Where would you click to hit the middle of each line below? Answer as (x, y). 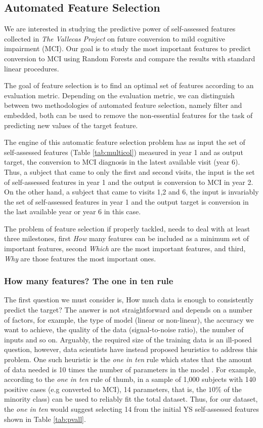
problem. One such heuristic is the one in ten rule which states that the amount (128, 359)
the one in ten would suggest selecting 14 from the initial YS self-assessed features (131, 409)
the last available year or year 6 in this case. (73, 211)
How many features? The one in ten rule (89, 281)
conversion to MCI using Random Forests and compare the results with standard (130, 58)
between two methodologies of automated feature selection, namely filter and (123, 105)
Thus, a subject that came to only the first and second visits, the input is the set (129, 171)
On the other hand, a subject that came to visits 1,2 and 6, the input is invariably (131, 192)
